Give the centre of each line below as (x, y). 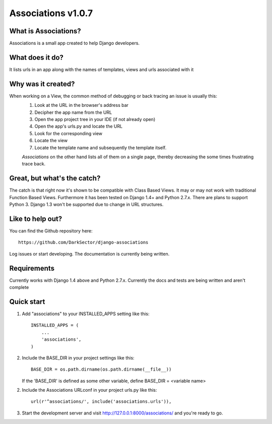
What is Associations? (45, 31)
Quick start (27, 302)
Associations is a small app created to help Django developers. (75, 43)
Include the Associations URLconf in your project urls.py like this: (89, 390)
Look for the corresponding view (69, 133)
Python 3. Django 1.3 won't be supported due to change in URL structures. (86, 205)
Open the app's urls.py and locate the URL (79, 127)
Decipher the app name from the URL (73, 112)
